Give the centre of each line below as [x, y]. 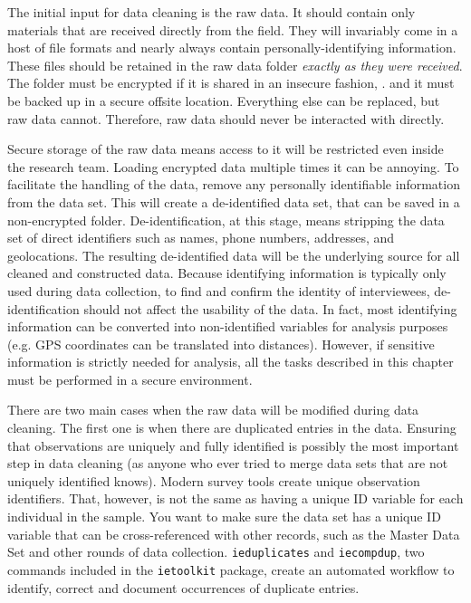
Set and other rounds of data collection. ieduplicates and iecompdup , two [216, 552]
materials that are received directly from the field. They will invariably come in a [233, 29]
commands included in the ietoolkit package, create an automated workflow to [231, 569]
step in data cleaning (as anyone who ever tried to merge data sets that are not [228, 463]
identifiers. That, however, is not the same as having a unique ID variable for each [235, 498]
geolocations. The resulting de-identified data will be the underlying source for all [234, 255]
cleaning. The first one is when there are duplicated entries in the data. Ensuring [232, 428]
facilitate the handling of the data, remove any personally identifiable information [234, 184]
